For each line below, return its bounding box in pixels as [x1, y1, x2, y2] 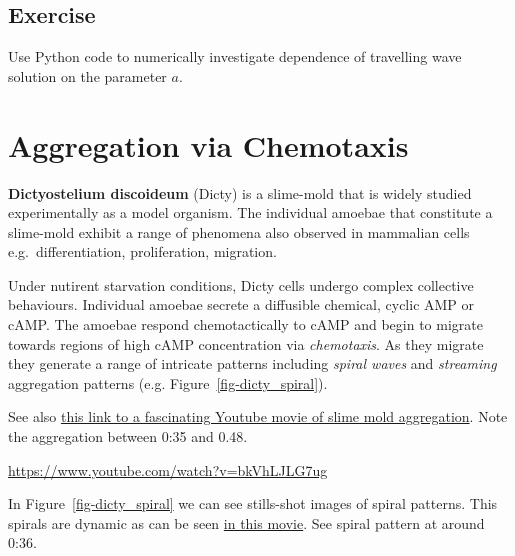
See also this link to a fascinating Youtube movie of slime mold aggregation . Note [8, 406, 508, 427]
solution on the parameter [8, 65, 167, 86]
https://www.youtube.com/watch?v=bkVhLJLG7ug [8, 459, 328, 480]
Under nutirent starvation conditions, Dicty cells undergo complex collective [8, 274, 474, 295]
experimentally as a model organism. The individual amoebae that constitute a [8, 202, 493, 223]
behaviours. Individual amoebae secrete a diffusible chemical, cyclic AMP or [8, 294, 475, 315]
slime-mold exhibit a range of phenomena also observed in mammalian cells [8, 221, 470, 242]
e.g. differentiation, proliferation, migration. [8, 241, 277, 262]
